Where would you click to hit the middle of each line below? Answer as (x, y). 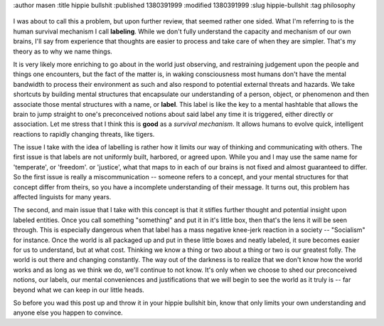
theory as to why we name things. (63, 51)
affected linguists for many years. (62, 197)
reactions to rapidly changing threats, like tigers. (84, 134)
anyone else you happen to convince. (68, 312)
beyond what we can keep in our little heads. (79, 290)
